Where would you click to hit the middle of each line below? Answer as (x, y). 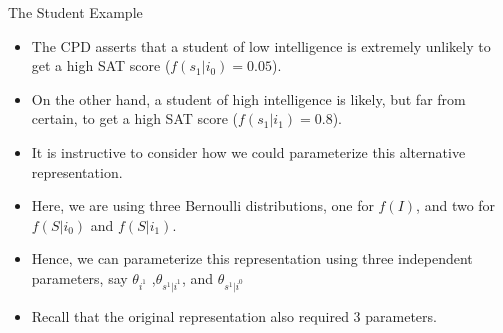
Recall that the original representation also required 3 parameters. (234, 315)
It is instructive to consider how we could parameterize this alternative (248, 151)
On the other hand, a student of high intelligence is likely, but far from (248, 98)
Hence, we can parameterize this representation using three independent (252, 258)
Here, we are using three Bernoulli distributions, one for (202, 205)
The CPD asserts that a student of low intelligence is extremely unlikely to (261, 45)
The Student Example (75, 12)
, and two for (456, 205)
